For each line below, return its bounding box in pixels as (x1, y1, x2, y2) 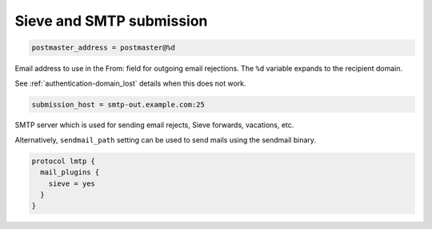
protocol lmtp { (31, 156, 96, 166)
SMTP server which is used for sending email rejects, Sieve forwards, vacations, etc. (14, 120, 294, 130)
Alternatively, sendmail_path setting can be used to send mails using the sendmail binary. (14, 135, 316, 144)
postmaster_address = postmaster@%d (31, 43, 176, 52)
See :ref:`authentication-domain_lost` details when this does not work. (14, 78, 246, 88)
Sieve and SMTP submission (14, 12, 208, 30)
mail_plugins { (40, 168, 100, 177)
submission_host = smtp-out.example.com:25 (31, 100, 206, 109)
